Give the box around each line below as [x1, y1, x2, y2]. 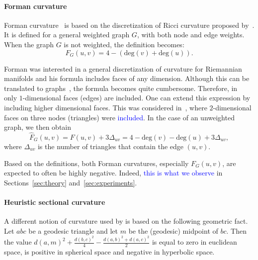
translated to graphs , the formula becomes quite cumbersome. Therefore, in [4, 83, 238, 93]
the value [4, 237, 32, 247]
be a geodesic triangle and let [28, 225, 118, 236]
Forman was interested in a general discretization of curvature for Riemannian [4, 63, 242, 74]
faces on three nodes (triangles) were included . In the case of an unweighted [4, 112, 235, 122]
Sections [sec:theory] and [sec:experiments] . [4, 177, 137, 187]
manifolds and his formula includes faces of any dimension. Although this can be [4, 73, 250, 84]
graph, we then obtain [4, 122, 72, 132]
